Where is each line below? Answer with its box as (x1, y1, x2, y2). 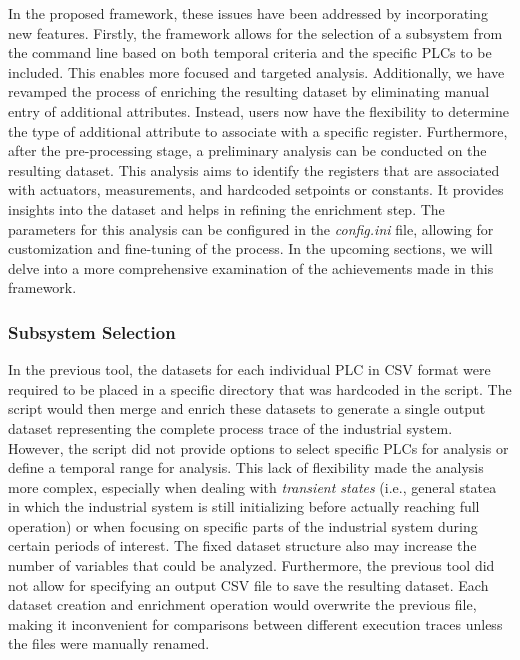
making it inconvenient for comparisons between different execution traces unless (8, 613, 503, 634)
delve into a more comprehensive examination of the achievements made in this (8, 257, 494, 278)
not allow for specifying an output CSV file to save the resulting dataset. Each (8, 574, 489, 595)
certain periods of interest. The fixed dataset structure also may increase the (8, 535, 477, 556)
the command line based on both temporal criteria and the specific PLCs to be (8, 42, 492, 63)
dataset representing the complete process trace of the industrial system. (8, 417, 453, 438)
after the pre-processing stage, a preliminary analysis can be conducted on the (8, 140, 487, 161)
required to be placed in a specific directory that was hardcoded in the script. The (8, 378, 512, 399)
